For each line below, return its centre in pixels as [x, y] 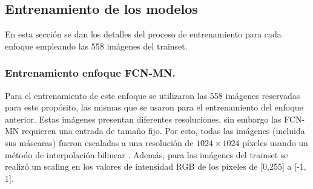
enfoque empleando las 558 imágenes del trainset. [96, 46]
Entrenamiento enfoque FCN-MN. [90, 73]
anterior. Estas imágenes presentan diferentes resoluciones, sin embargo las [143, 119]
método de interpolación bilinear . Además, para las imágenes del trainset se [147, 154]
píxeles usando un [275, 142]
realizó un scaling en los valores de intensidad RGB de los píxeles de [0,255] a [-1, [156, 166]
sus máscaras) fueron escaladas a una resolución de [99, 142]
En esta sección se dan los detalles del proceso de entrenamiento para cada [143, 34]
